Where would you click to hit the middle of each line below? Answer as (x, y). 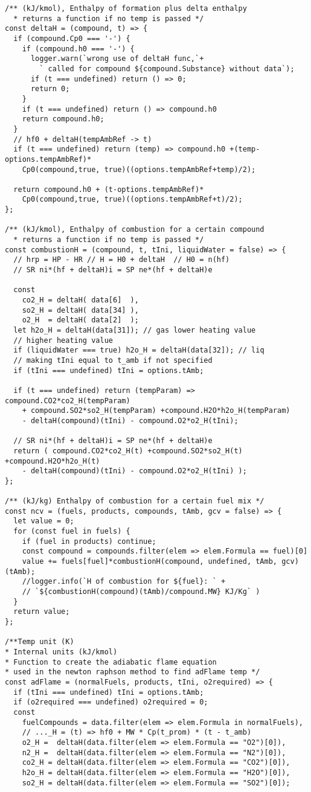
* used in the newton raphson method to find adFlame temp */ (133, 672)
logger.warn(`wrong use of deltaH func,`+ (117, 59)
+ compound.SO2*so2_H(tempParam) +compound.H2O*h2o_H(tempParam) (156, 411)
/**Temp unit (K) (40, 642)
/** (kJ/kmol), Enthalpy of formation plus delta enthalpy (126, 8)
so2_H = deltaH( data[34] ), (80, 310)
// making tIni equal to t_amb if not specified (113, 360)
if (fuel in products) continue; (89, 541)
